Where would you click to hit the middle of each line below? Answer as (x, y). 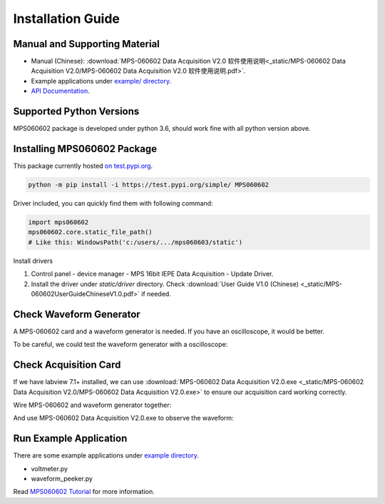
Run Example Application (70, 439)
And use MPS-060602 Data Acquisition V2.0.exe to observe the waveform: (124, 418)
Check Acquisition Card (67, 365)
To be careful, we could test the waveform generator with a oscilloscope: (120, 344)
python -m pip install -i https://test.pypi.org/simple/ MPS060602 (149, 185)
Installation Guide (67, 19)
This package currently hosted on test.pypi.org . (83, 166)
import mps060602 (58, 222)
